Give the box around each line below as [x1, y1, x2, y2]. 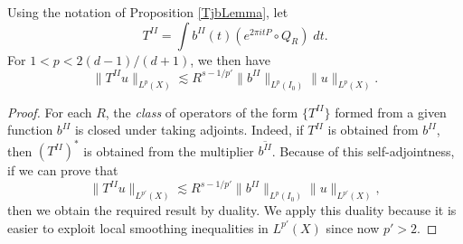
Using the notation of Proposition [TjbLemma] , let [7, 3, 288, 21]
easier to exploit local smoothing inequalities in [7, 218, 269, 237]
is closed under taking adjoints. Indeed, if [74, 120, 304, 139]
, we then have [190, 50, 270, 69]
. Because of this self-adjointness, [271, 141, 455, 160]
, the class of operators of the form [105, 102, 298, 121]
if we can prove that [7, 161, 118, 180]
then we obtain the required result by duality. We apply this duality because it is [7, 201, 457, 220]
